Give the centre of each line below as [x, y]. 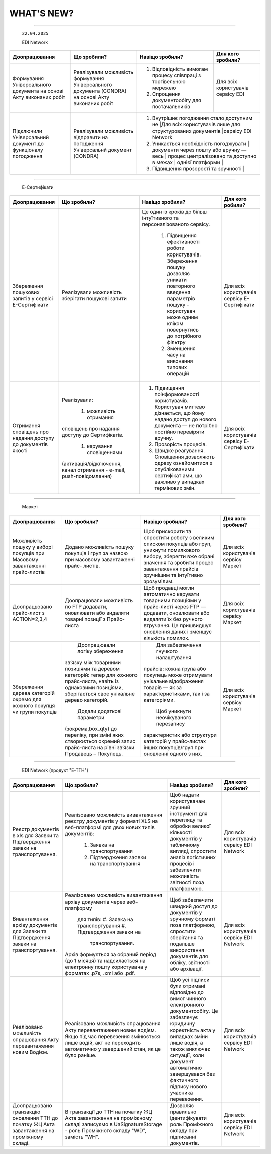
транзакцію [26, 1112]
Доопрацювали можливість [99, 601]
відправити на [91, 137]
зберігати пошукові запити [95, 298]
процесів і [182, 863]
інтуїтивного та [160, 218]
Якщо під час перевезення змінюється [112, 1036]
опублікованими [174, 469]
